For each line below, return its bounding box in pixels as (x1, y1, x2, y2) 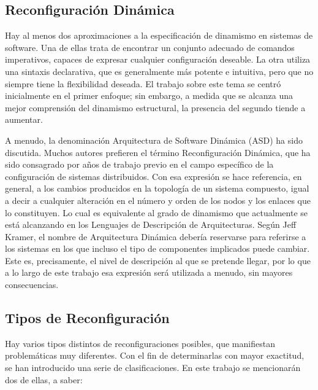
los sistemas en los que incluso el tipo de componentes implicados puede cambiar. (5, 242, 310, 255)
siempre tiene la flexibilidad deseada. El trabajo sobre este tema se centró (5, 77, 281, 90)
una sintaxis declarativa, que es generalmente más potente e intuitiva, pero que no (5, 64, 314, 77)
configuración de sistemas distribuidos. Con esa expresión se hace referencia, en (5, 170, 302, 182)
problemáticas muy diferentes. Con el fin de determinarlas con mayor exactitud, (5, 349, 305, 362)
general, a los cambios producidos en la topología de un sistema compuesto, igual (5, 182, 309, 195)
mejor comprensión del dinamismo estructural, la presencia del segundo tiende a (5, 101, 306, 114)
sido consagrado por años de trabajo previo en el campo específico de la (5, 158, 274, 171)
